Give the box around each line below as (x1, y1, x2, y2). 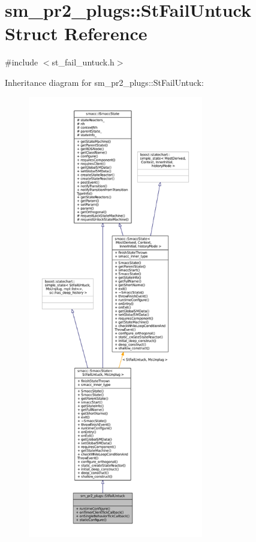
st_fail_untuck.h (52, 56, 115, 68)
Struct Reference (5, 21, 147, 46)
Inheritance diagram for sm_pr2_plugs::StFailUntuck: (5, 76, 204, 88)
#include (5, 56, 38, 68)
